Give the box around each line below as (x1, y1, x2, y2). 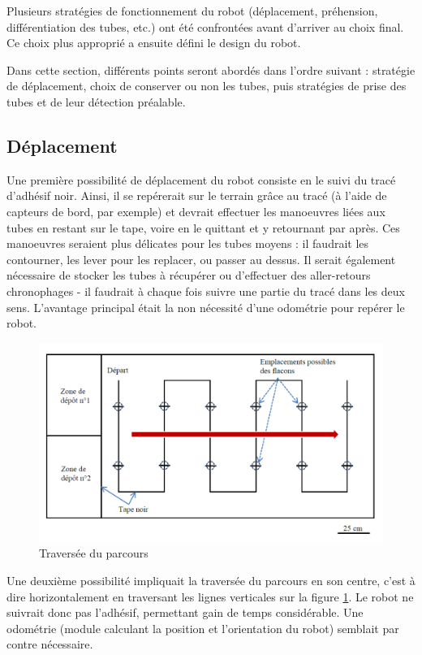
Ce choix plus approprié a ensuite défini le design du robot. (6, 34, 301, 51)
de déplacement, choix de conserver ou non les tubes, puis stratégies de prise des (6, 77, 407, 94)
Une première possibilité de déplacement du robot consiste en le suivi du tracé (6, 171, 396, 188)
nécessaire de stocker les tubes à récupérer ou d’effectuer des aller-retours (6, 267, 371, 284)
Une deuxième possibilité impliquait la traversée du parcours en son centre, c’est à (6, 572, 416, 589)
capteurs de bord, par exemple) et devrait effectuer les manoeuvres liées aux (6, 202, 385, 219)
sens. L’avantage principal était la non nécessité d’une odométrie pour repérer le (6, 298, 405, 315)
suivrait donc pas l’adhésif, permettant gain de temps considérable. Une (6, 604, 364, 621)
